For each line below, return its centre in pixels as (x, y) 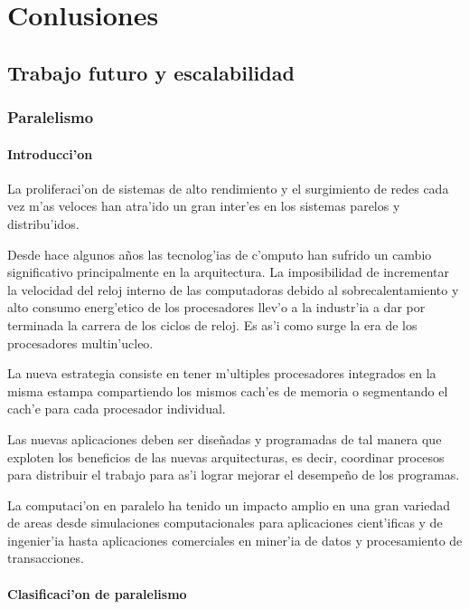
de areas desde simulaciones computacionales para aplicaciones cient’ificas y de (225, 523)
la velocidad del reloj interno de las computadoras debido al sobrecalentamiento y (233, 289)
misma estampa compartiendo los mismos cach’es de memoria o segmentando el (228, 390)
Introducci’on (50, 153)
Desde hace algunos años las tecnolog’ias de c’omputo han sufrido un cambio (220, 254)
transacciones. (46, 558)
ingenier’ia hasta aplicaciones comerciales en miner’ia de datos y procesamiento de (235, 540)
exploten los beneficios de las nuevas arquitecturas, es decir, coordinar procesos (226, 457)
